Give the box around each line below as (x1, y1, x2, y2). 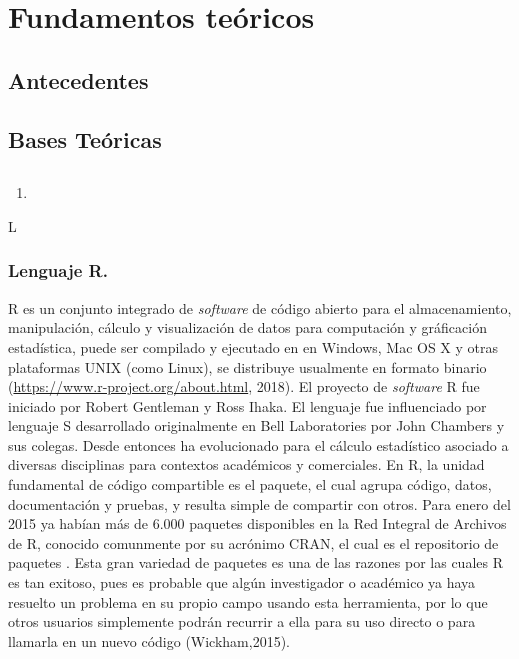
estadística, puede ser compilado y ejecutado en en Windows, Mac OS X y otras (8, 336, 499, 357)
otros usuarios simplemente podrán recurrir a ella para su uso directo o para (8, 611, 476, 632)
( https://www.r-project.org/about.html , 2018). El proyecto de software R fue (8, 376, 480, 397)
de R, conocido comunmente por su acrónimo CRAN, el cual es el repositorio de (8, 532, 499, 553)
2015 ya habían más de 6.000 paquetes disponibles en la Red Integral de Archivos (8, 513, 507, 534)
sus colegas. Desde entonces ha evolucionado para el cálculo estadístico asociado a (8, 434, 509, 455)
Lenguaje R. (8, 258, 108, 283)
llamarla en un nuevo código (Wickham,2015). (8, 630, 291, 651)
